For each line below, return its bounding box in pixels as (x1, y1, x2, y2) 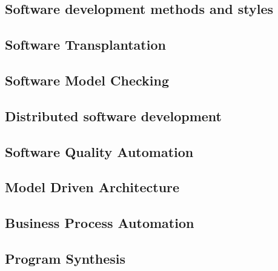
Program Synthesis (5, 249, 126, 267)
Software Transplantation (5, 35, 166, 54)
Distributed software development (5, 106, 222, 125)
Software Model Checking (5, 70, 170, 89)
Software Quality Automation (5, 142, 194, 161)
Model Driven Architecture (5, 178, 180, 196)
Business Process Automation (5, 213, 194, 232)
